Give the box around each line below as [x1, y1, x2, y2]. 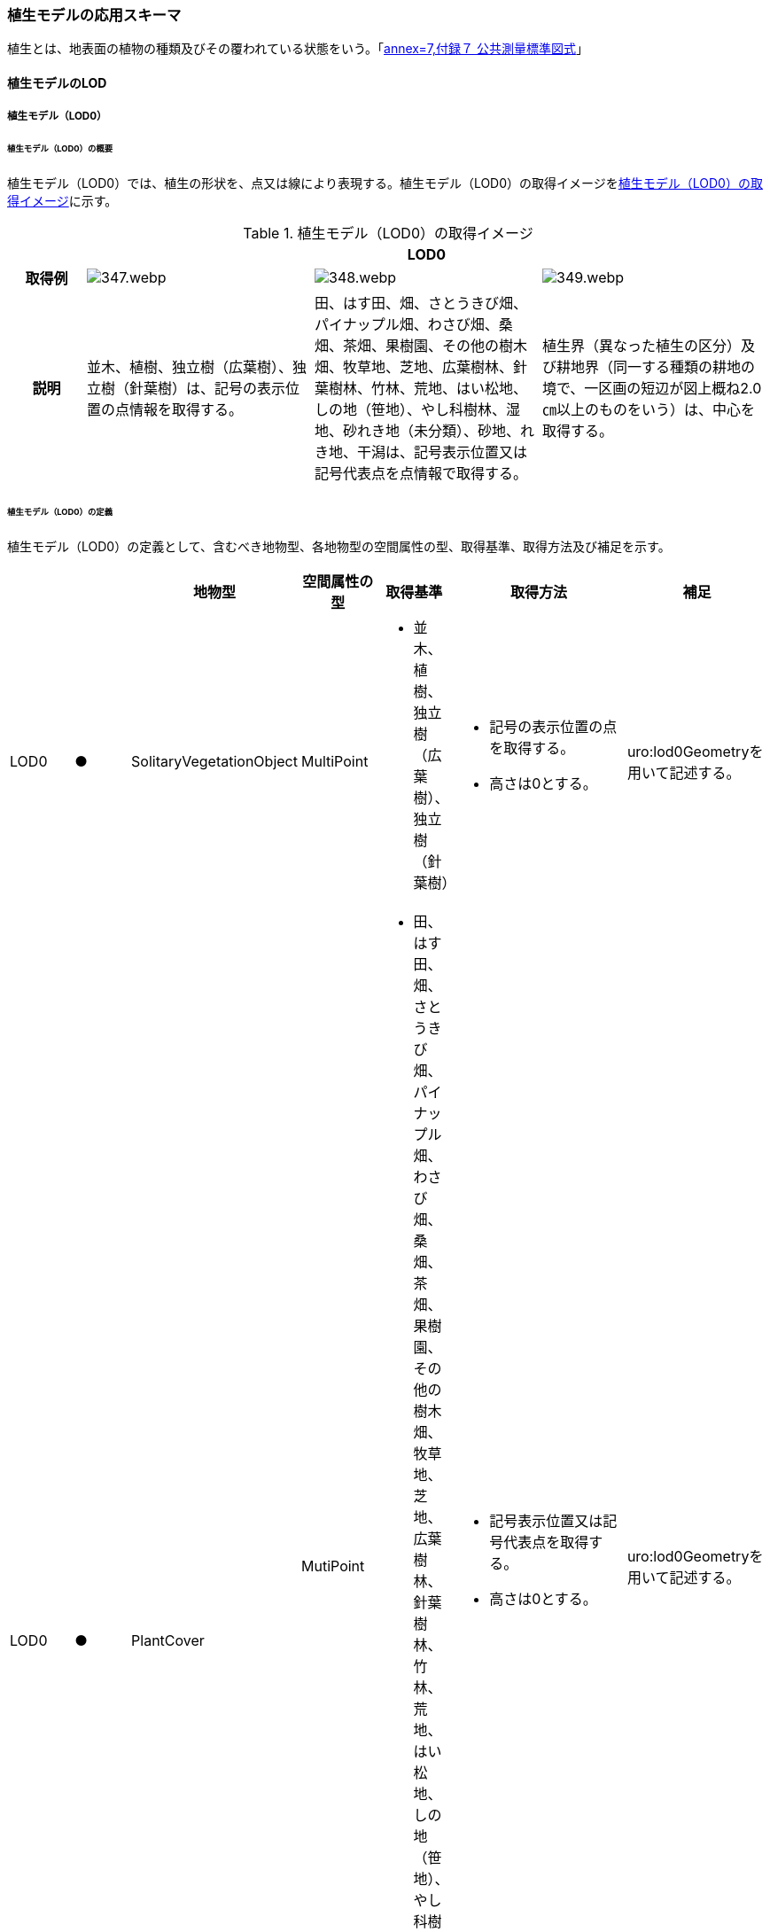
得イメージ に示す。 [7, 193, 118, 209]
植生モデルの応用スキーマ [7, 6, 182, 24]
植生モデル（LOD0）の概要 [7, 144, 113, 154]
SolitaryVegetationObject [131, 752, 298, 770]
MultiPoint [300, 752, 369, 770]
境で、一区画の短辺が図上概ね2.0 [542, 379, 762, 398]
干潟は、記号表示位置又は [357, 443, 528, 462]
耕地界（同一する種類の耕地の [556, 358, 756, 377]
